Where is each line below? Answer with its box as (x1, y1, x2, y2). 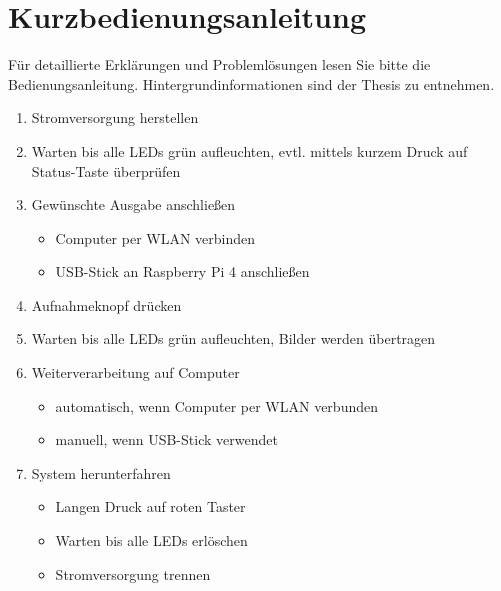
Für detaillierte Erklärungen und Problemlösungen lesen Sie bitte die (8, 54, 431, 75)
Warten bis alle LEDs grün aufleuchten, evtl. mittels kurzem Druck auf (31, 140, 468, 161)
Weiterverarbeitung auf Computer (31, 362, 240, 383)
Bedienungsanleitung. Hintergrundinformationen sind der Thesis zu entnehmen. (8, 73, 495, 94)
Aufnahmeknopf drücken (31, 294, 182, 315)
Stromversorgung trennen (55, 563, 211, 584)
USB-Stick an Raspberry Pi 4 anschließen (55, 261, 310, 282)
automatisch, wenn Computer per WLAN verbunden (55, 395, 378, 416)
